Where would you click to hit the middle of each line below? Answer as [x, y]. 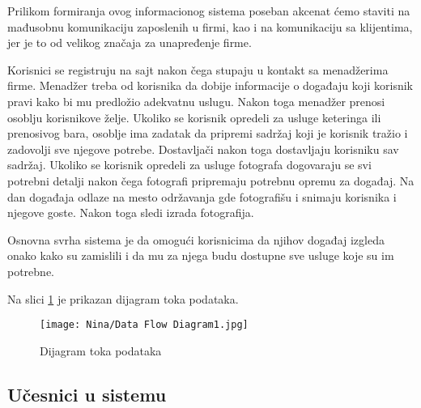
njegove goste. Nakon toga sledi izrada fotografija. [131, 212]
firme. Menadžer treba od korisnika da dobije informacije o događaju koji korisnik [210, 85]
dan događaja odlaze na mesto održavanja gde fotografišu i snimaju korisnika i [202, 196]
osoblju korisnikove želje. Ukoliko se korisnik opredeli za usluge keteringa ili [194, 117]
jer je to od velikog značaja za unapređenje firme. [130, 42]
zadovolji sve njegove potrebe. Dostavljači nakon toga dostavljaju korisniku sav [203, 149]
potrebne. [31, 271]
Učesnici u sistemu [87, 394]
